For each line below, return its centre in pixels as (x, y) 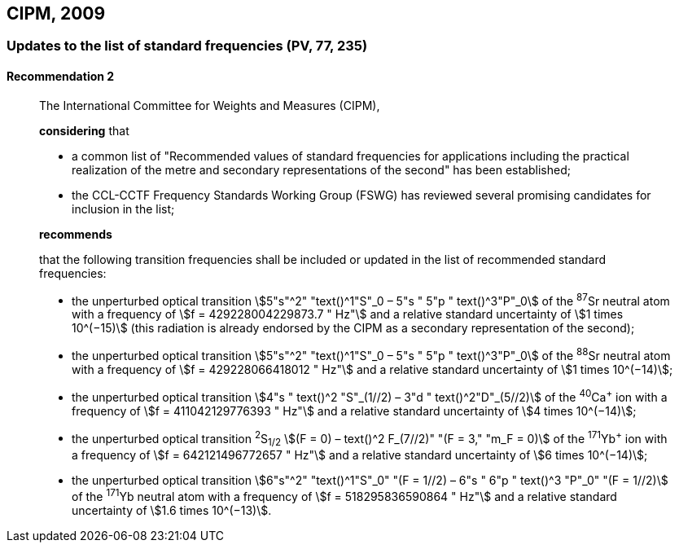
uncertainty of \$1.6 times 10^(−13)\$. (172, 510)
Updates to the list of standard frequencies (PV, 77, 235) (187, 46)
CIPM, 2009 (56, 13)
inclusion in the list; (123, 209)
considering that (84, 130)
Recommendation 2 (61, 77)
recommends (76, 234)
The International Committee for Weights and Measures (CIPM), (210, 105)
